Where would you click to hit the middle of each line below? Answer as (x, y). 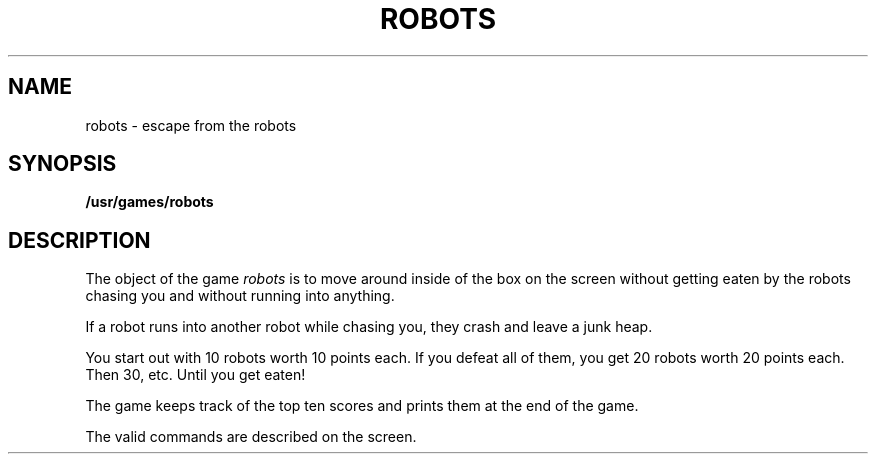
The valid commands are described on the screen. (251, 437)
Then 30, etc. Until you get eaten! (195, 375)
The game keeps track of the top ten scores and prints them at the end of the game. (362, 406)
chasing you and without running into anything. (240, 296)
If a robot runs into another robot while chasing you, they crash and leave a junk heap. (369, 327)
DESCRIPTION (79, 240)
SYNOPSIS (62, 164)
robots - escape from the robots (191, 125)
